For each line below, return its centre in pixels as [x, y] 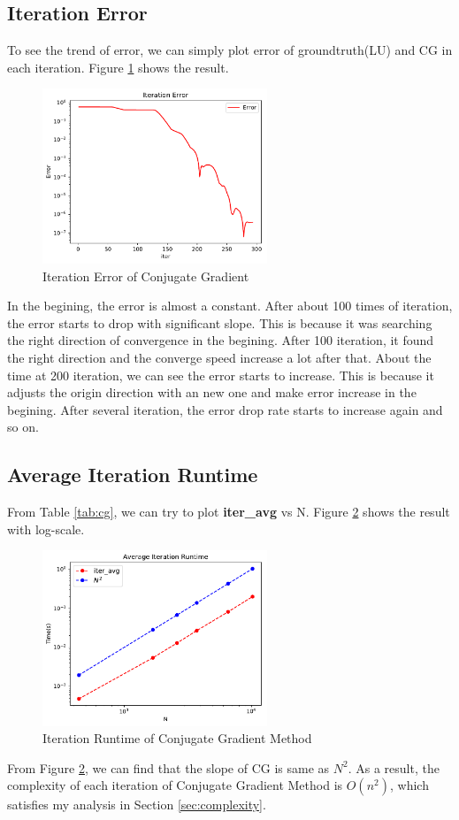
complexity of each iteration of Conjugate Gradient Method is [175, 785]
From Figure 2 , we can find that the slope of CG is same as [168, 767]
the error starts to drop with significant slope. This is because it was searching [220, 322]
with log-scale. [46, 529]
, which [409, 785]
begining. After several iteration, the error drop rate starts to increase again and [225, 409]
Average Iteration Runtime [133, 475]
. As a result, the [394, 767]
